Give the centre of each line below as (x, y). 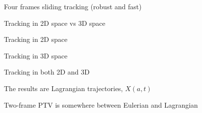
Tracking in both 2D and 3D (47, 72)
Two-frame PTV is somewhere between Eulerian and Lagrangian (101, 104)
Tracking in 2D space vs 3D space (55, 23)
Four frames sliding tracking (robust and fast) (73, 6)
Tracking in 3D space (36, 55)
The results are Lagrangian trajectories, (63, 88)
